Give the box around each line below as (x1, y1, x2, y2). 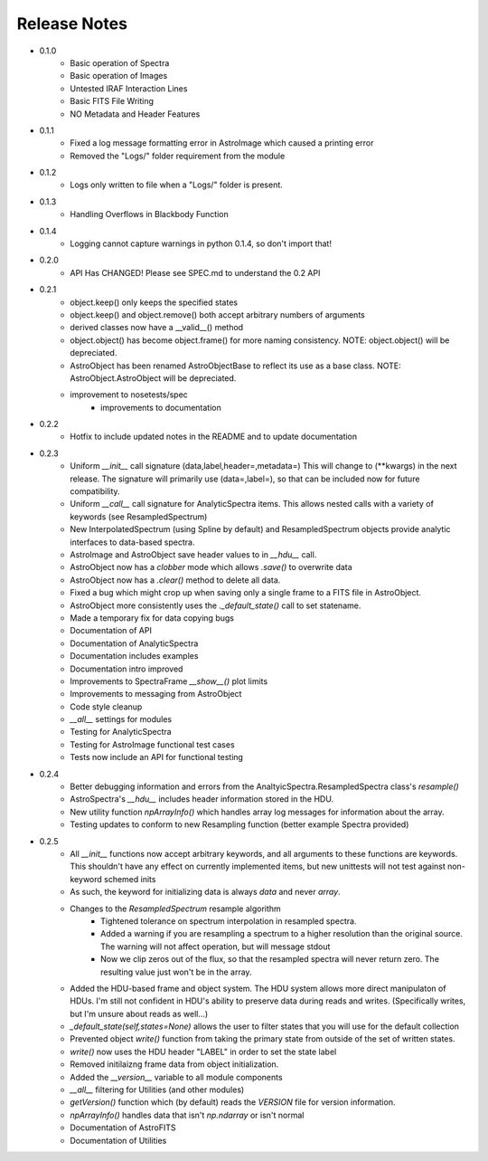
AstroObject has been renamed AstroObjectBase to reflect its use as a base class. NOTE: (70, 360, 401, 371)
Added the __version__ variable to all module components (70, 1071, 284, 1082)
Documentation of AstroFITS (70, 1122, 176, 1133)
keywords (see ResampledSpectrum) (70, 511, 208, 522)
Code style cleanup (70, 701, 143, 712)
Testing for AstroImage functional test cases (70, 738, 235, 750)
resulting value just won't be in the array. (100, 966, 252, 977)
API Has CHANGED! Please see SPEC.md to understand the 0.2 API (70, 267, 321, 278)
